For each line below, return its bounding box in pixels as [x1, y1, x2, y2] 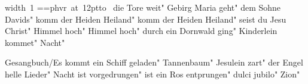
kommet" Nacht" [5, 36, 65, 48]
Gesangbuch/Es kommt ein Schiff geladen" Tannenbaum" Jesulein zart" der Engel [5, 56, 303, 69]
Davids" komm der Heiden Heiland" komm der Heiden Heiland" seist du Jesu [5, 13, 286, 25]
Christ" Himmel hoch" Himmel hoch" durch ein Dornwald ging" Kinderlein [5, 24, 277, 37]
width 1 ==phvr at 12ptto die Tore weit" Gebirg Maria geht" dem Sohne [5, 1, 281, 13]
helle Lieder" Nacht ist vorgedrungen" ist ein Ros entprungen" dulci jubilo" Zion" [5, 67, 300, 80]
